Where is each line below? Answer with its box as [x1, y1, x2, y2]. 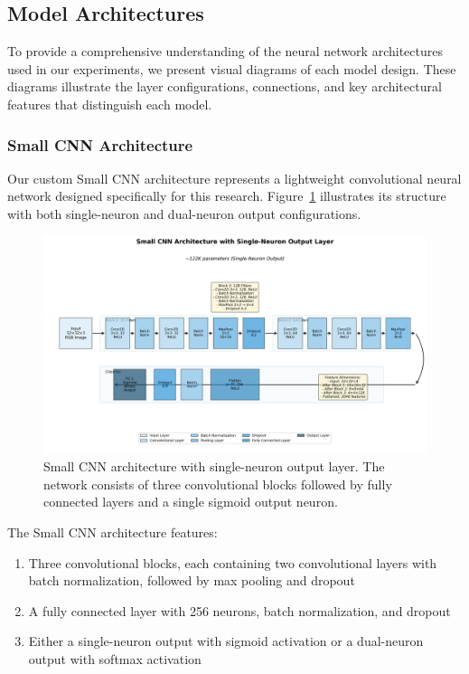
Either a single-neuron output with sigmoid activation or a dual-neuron [28, 631, 424, 650]
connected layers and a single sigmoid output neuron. [43, 492, 338, 511]
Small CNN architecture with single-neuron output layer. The [43, 457, 385, 476]
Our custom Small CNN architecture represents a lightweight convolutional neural [7, 168, 462, 187]
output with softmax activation [28, 649, 202, 668]
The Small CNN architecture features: [7, 522, 218, 541]
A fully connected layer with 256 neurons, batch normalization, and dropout [28, 601, 451, 620]
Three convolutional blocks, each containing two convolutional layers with [28, 553, 437, 572]
